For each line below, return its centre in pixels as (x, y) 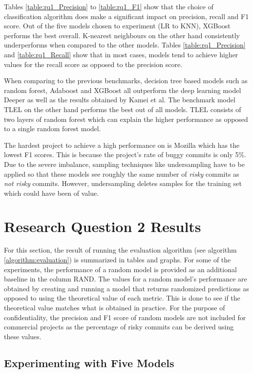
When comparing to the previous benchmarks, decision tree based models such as (126, 81)
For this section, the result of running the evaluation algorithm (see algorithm (120, 250)
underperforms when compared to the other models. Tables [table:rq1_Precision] (125, 45)
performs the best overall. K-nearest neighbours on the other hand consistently (122, 35)
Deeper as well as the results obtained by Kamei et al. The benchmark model (120, 100)
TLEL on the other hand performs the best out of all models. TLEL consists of (123, 109)
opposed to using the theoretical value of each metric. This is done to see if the (122, 298)
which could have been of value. (52, 193)
